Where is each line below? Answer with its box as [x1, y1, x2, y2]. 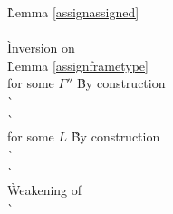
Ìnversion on [7, 38, 75, 57]
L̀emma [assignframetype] [7, 55, 149, 74]
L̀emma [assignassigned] [7, 3, 139, 21]
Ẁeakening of [7, 180, 82, 199]
